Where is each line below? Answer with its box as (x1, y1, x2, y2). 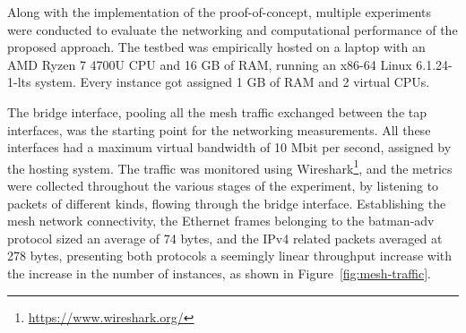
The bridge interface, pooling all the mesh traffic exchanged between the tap (7, 102, 427, 121)
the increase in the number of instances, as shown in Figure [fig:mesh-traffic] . (7, 263, 431, 282)
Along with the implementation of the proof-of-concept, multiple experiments (7, 3, 432, 21)
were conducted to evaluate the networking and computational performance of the (7, 20, 458, 38)
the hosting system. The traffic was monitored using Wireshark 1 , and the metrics (7, 156, 453, 177)
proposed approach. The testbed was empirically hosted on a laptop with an (7, 38, 426, 56)
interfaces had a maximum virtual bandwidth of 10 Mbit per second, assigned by (7, 138, 452, 157)
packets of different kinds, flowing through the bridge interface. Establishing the (7, 193, 446, 212)
